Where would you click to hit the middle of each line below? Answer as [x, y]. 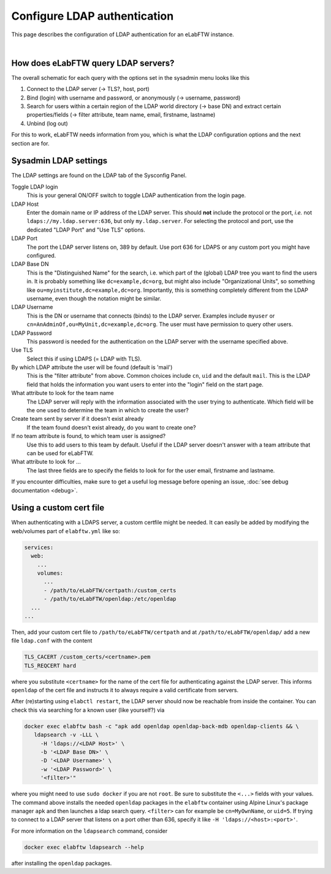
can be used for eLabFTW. [60, 453]
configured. [41, 256]
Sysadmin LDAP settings [59, 161]
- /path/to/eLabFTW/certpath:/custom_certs [110, 590]
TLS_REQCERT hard [50, 665]
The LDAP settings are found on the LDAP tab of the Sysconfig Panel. [99, 176]
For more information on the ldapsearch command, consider [89, 831]
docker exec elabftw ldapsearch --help [84, 847]
